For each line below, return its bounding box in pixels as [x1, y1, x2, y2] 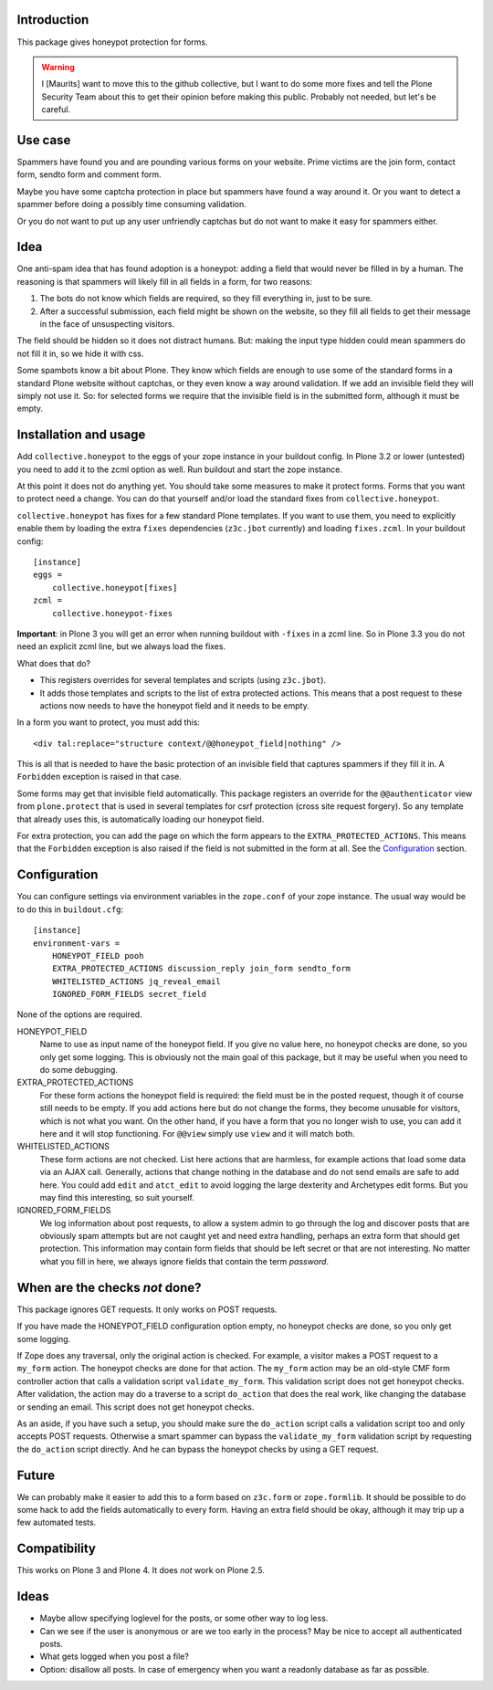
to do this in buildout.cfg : [16, 904, 124, 915]
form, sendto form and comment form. [16, 169, 162, 180]
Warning [41, 61, 75, 72]
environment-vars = [33, 938, 121, 949]
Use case [16, 132, 71, 148]
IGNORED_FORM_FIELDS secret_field [51, 989, 207, 1000]
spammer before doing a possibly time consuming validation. [16, 199, 246, 210]
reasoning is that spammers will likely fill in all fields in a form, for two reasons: [16, 276, 312, 287]
